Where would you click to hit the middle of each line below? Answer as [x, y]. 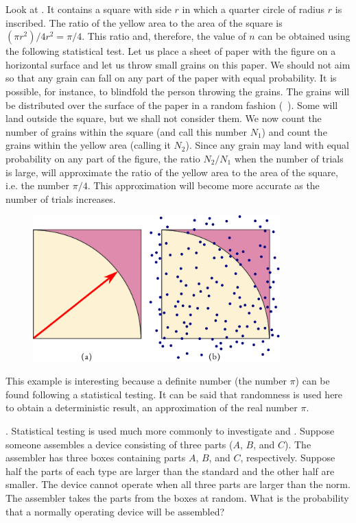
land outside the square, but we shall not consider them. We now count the [164, 118]
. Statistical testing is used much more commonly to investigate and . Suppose [170, 431]
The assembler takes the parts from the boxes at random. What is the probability [177, 497]
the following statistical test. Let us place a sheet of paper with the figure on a [171, 51]
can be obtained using [304, 36]
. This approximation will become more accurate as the [203, 185]
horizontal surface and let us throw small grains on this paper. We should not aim [178, 64]
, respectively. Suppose [288, 458]
